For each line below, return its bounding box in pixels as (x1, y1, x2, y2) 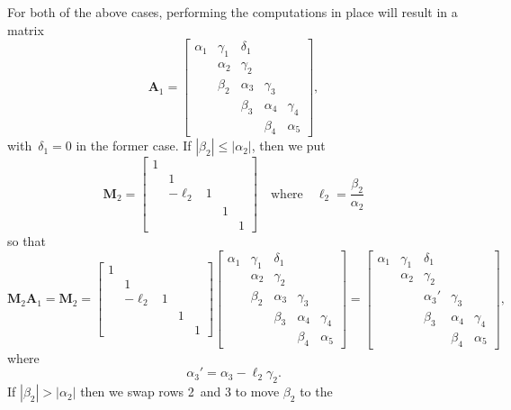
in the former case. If (76, 136, 192, 155)
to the (300, 382, 333, 401)
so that (7, 231, 46, 250)
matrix (7, 20, 44, 39)
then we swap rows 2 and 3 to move (80, 382, 280, 401)
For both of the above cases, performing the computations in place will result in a (7, 3, 458, 21)
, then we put (251, 136, 326, 155)
